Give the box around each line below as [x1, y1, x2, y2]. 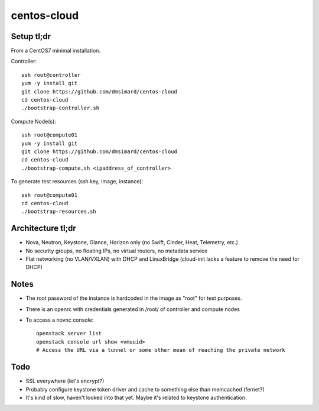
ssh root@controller [21, 72, 81, 78]
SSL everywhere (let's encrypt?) [25, 377, 105, 384]
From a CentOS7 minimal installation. [11, 47, 100, 54]
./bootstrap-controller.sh [21, 105, 100, 112]
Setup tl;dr [11, 31, 51, 41]
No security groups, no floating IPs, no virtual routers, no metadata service [25, 247, 208, 254]
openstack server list [36, 330, 102, 337]
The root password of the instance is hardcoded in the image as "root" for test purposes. [25, 295, 242, 302]
